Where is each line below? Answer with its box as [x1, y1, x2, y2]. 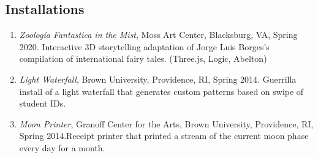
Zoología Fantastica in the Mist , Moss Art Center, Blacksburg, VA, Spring [19, 28, 298, 41]
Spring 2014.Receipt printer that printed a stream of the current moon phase [19, 129, 309, 142]
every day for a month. [19, 141, 105, 154]
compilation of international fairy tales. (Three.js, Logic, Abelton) [19, 52, 267, 65]
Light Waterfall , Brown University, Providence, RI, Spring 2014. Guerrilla [19, 72, 297, 85]
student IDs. [19, 97, 66, 110]
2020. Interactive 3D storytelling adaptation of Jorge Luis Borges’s [19, 40, 270, 53]
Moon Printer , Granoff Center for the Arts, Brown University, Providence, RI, [19, 117, 314, 130]
